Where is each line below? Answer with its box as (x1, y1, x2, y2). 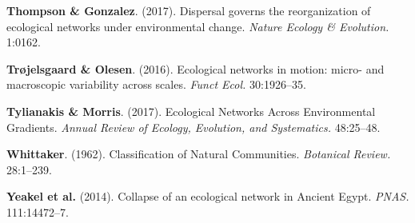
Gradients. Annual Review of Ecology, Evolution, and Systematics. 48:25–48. (6, 118, 381, 135)
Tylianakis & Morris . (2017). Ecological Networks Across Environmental (6, 102, 376, 119)
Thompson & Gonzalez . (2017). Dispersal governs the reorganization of (6, 2, 371, 18)
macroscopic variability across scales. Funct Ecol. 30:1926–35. (6, 76, 306, 93)
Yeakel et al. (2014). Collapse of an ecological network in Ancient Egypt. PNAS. (6, 188, 409, 205)
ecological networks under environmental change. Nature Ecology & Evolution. (6, 18, 389, 34)
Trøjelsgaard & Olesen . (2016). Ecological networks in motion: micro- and (6, 60, 385, 77)
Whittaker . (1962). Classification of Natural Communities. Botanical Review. (6, 145, 391, 162)
